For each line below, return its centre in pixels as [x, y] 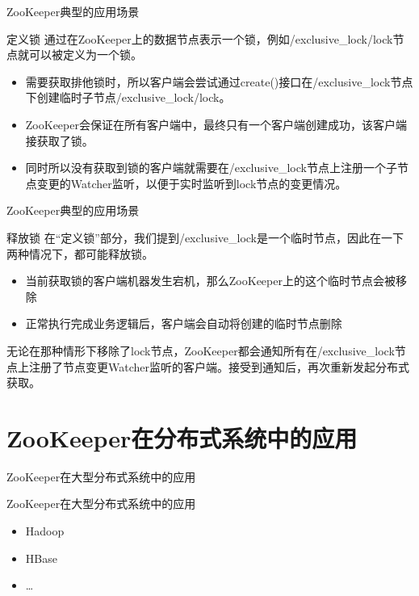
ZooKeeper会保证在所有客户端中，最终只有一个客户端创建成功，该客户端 [216, 124]
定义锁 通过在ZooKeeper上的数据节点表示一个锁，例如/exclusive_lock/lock [200, 38]
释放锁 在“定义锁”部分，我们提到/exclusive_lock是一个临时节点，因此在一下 [205, 237]
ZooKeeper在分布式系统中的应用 [182, 437]
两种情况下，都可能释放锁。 [80, 253]
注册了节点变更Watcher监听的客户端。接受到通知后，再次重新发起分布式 [219, 366]
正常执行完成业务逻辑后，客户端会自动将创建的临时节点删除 [184, 323]
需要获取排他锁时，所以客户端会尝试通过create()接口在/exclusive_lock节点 [219, 81]
